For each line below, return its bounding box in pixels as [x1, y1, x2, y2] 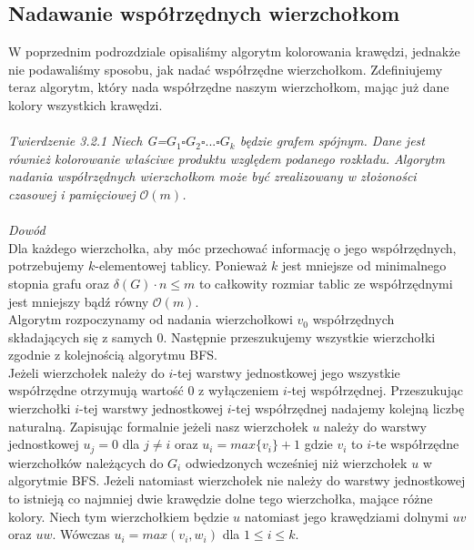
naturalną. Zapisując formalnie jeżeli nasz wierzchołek [8, 416, 308, 435]
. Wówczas [52, 525, 110, 544]
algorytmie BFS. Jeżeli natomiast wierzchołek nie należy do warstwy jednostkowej [8, 471, 466, 490]
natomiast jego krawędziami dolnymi [244, 506, 449, 525]
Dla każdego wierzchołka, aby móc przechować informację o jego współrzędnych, [8, 238, 457, 257]
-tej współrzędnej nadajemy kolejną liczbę [231, 399, 465, 418]
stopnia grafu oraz [8, 273, 110, 292]
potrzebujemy [8, 256, 85, 275]
